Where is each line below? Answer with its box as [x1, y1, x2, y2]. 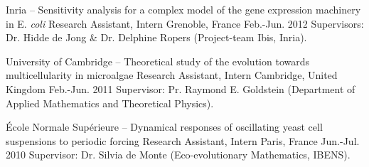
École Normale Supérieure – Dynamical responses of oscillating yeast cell [6, 119, 323, 134]
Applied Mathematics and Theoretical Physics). [6, 95, 214, 110]
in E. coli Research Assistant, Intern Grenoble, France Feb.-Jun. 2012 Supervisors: [6, 16, 364, 31]
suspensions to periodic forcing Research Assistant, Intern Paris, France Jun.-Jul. [6, 133, 360, 148]
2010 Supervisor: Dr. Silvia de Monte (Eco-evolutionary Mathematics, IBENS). [6, 147, 351, 162]
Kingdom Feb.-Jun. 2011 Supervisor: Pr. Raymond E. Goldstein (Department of [6, 81, 355, 96]
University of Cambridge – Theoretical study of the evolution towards [6, 53, 309, 68]
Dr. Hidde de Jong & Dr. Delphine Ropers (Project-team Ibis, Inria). [6, 30, 307, 45]
